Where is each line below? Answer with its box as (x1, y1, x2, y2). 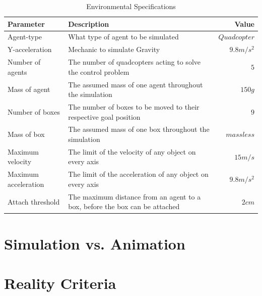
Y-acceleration (8, 44, 52, 55)
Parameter (8, 18, 45, 29)
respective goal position (68, 111, 141, 122)
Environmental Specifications (86, 1, 176, 11)
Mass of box (8, 129, 45, 139)
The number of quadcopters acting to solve (68, 57, 201, 67)
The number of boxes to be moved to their (68, 102, 200, 112)
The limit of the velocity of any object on (68, 146, 196, 157)
